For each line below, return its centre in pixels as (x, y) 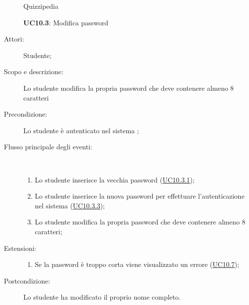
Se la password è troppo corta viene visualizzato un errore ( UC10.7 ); (137, 264)
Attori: (14, 39)
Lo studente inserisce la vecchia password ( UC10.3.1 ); (115, 179)
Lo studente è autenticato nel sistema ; (81, 130)
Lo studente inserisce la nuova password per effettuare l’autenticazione (140, 196)
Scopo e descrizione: (34, 71)
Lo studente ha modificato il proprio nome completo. (102, 297)
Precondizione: (26, 114)
